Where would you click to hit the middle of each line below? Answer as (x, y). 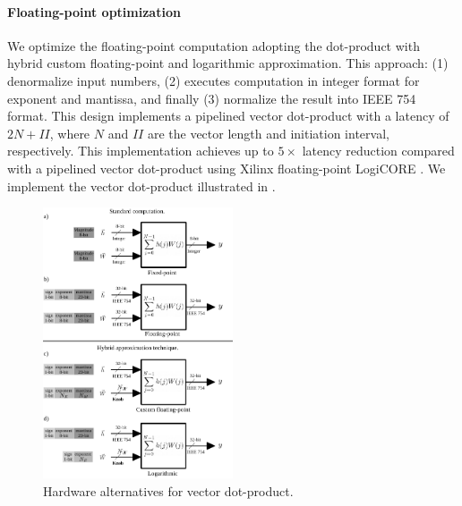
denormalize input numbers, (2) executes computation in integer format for (214, 80)
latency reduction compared (378, 151)
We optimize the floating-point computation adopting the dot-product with (214, 45)
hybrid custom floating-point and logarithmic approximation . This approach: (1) (228, 63)
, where (70, 133)
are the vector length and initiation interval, (268, 133)
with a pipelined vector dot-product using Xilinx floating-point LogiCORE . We (227, 168)
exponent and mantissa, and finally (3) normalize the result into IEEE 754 (212, 98)
